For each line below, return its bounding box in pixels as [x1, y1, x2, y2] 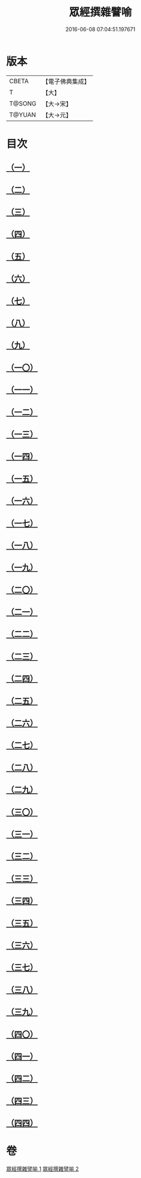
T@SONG [9, 99, 37, 108]
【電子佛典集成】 [42, 77, 91, 86]
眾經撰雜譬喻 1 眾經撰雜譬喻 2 [6, 1165, 79, 1172]
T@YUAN [9, 110, 36, 119]
